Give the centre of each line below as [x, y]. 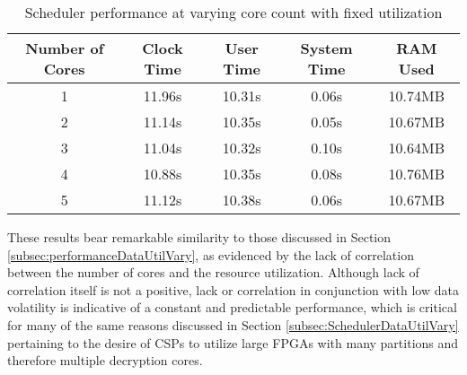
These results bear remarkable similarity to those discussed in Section [199, 237]
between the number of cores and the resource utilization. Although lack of [213, 272]
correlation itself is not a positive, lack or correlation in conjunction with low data [233, 289]
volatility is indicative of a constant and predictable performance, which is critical [232, 307]
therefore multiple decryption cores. [105, 360]
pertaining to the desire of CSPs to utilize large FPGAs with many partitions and [233, 342]
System [326, 48]
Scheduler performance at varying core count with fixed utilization [233, 12]
